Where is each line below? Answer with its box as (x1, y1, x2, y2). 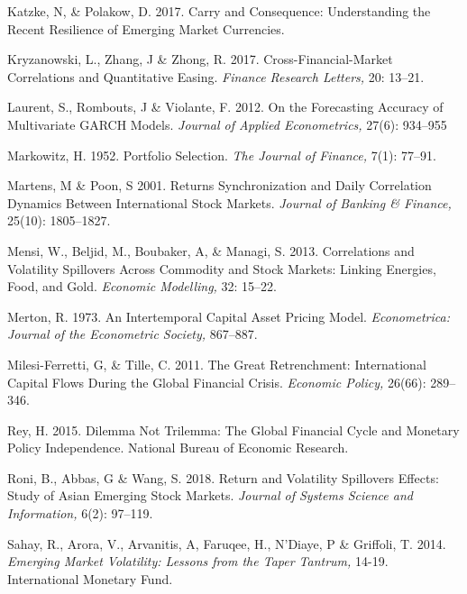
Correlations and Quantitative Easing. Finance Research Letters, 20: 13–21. (7, 67, 425, 86)
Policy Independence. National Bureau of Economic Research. (7, 438, 349, 457)
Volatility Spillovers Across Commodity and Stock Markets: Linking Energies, (7, 259, 436, 278)
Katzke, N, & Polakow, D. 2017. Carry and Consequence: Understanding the (7, 2, 431, 20)
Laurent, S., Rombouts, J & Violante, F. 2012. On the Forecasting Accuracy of (7, 97, 444, 116)
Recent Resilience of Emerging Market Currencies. (7, 19, 285, 38)
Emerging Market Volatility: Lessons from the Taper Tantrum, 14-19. (7, 552, 389, 571)
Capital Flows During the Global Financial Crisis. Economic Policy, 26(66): (7, 372, 426, 391)
